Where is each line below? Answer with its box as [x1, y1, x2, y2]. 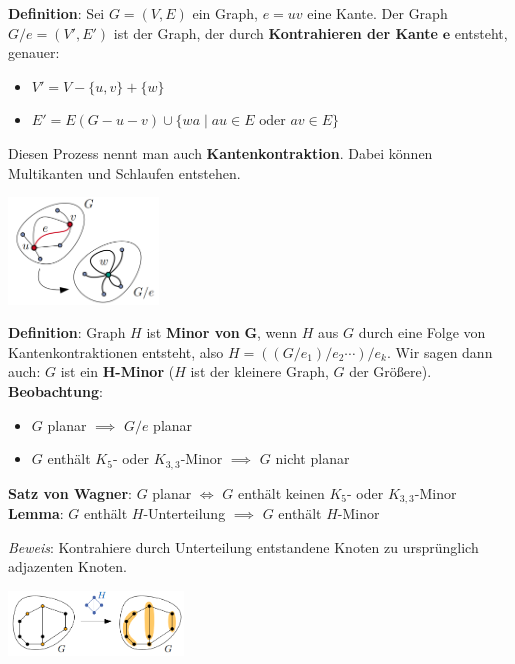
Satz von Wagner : [8, 482, 132, 503]
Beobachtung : [8, 381, 103, 402]
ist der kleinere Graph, [190, 361, 329, 382]
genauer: [8, 42, 60, 63]
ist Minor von [146, 322, 240, 343]
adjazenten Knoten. [8, 556, 128, 577]
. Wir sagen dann [386, 341, 493, 362]
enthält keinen [238, 482, 325, 503]
